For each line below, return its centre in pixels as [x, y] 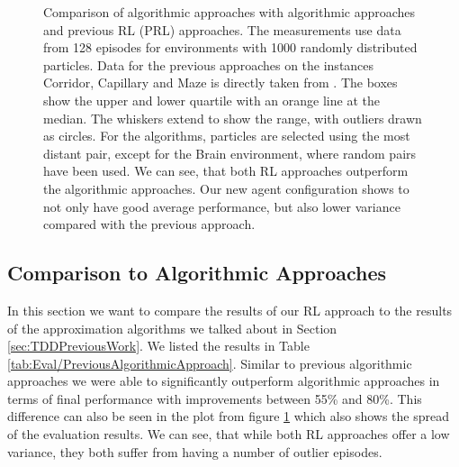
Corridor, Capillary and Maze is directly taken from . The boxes [220, 82]
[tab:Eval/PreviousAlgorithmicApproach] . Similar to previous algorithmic [210, 363]
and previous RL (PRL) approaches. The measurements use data [222, 29]
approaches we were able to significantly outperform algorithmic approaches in [224, 381]
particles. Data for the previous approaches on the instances [209, 64]
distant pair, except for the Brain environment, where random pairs [230, 153]
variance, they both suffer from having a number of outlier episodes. [195, 451]
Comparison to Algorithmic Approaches [197, 273]
